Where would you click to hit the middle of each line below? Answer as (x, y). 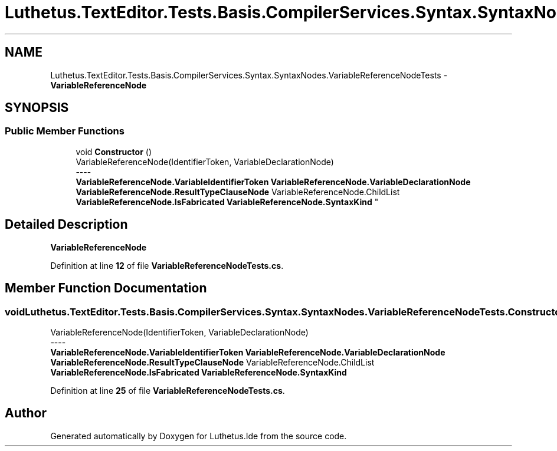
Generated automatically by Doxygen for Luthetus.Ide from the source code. (199, 436)
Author (26, 413)
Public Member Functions (65, 131)
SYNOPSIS (37, 108)
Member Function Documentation (106, 288)
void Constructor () (114, 152)
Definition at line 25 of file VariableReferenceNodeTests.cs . (168, 390)
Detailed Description (66, 225)
